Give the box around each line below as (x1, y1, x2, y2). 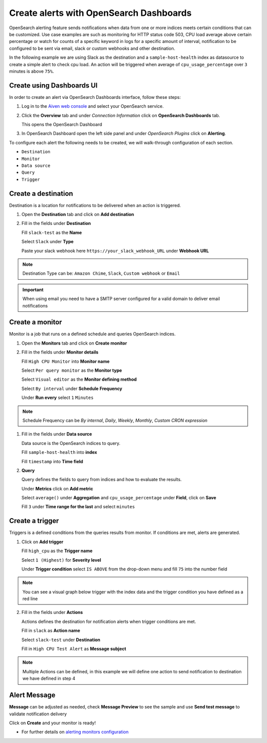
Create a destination (9, 189, 74, 198)
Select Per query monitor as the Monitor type (21, 367, 122, 373)
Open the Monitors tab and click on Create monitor (21, 340, 127, 346)
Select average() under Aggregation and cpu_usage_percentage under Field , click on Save (21, 495, 217, 501)
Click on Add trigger (21, 539, 64, 545)
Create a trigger (9, 517, 59, 525)
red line (22, 596, 38, 602)
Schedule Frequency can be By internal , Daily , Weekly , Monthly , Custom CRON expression (22, 417, 208, 423)
